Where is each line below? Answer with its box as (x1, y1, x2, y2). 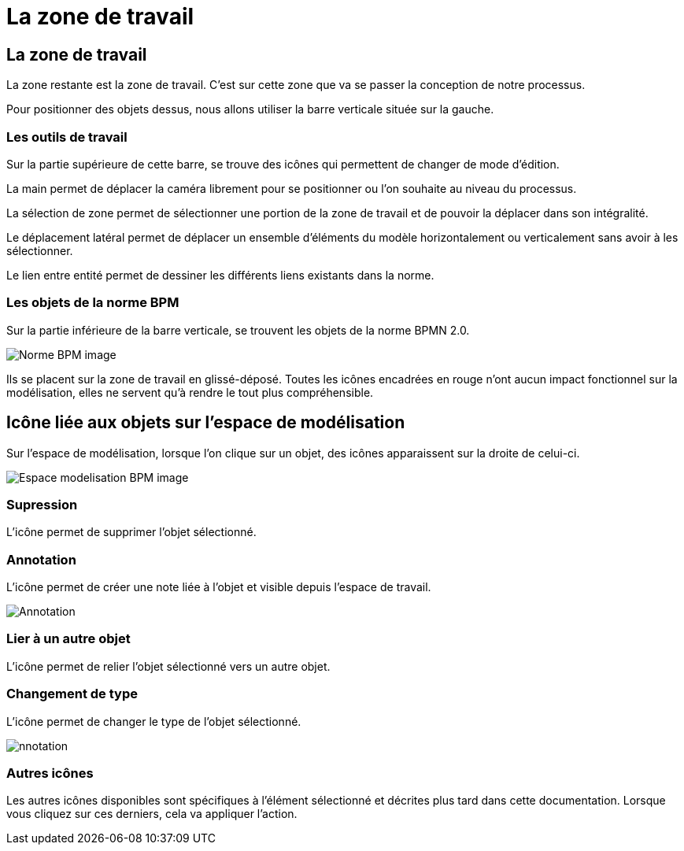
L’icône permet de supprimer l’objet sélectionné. (6, 525, 257, 539)
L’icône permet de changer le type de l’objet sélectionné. (6, 714, 301, 728)
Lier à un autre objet (6, 631, 131, 647)
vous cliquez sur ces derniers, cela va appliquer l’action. (6, 807, 298, 821)
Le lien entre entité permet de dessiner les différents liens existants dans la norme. (6, 268, 434, 282)
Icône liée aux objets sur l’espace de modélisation (6, 413, 405, 433)
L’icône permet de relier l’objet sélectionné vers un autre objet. (6, 659, 331, 673)
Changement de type (6, 686, 138, 702)
